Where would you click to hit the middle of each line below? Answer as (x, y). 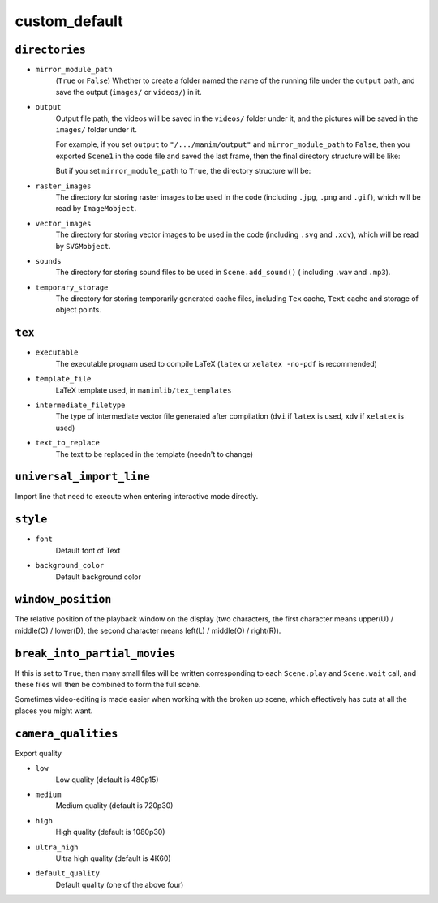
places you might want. (54, 711)
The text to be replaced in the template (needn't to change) (155, 454)
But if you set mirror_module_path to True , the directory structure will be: (183, 171)
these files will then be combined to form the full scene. (108, 685)
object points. (78, 310)
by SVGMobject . (83, 246)
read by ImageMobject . (96, 209)
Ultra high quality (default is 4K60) (113, 858)
